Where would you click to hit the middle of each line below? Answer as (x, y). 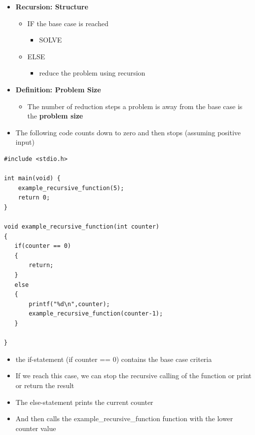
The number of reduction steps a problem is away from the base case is (135, 106)
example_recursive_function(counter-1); (96, 314)
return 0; (34, 198)
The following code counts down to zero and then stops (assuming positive (128, 132)
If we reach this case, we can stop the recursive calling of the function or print (133, 376)
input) (25, 142)
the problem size (55, 116)
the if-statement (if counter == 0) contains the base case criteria (114, 359)
